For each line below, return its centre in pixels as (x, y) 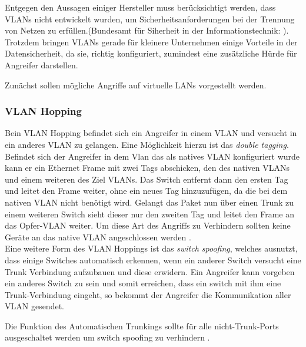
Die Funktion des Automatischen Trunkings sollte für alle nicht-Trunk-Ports (142, 325)
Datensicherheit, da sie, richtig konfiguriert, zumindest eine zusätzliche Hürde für (151, 53)
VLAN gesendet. (34, 306)
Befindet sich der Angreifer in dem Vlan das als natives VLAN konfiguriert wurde (152, 156)
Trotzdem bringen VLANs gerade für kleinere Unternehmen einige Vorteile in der (151, 42)
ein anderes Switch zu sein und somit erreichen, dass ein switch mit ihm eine (143, 283)
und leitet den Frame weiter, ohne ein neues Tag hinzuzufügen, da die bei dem (146, 191)
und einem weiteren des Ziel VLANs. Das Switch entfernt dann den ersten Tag (147, 179)
